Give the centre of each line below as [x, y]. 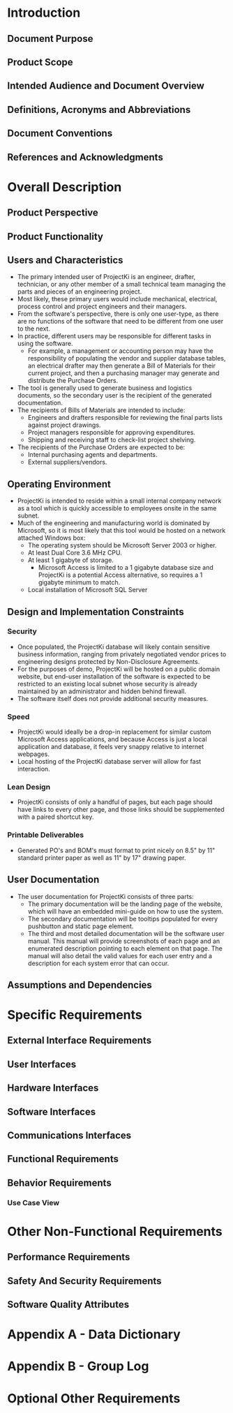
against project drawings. [64, 425]
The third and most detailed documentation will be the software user [126, 933]
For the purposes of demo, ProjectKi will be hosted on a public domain [119, 669]
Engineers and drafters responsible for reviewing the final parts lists [125, 418]
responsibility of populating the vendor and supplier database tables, [127, 358]
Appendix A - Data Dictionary [94, 1335]
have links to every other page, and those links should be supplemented [121, 810]
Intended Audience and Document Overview [106, 86]
